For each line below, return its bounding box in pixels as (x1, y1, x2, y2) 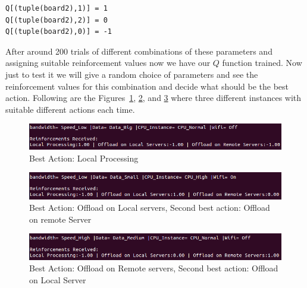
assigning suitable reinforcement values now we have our (5, 56, 211, 69)
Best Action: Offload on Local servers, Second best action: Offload (29, 201, 270, 214)
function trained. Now (222, 56, 302, 69)
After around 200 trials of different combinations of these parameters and (5, 45, 272, 57)
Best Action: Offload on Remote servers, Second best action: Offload (29, 262, 278, 274)
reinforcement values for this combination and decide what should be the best (5, 80, 289, 92)
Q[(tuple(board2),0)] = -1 (5, 27, 112, 36)
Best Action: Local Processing (29, 151, 139, 164)
